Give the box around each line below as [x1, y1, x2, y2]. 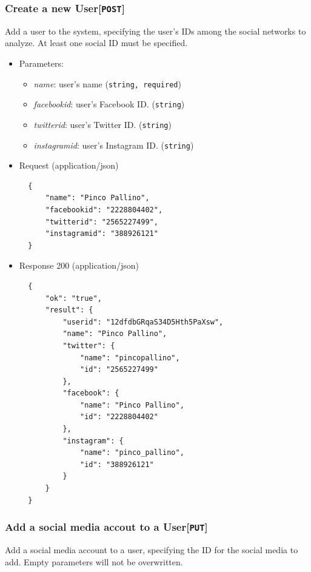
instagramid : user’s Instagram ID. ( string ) [33, 138, 194, 151]
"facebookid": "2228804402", [45, 205, 163, 214]
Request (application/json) [19, 159, 119, 172]
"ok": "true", [45, 294, 102, 303]
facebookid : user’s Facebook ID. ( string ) [33, 98, 185, 110]
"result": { [45, 306, 93, 315]
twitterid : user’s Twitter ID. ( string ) [33, 118, 172, 130]
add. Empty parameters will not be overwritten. [5, 555, 183, 568]
